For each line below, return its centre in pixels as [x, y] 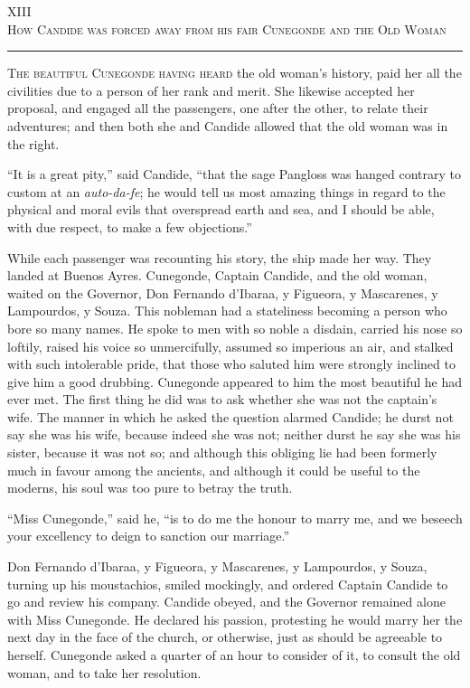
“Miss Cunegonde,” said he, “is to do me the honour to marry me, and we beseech [235, 518]
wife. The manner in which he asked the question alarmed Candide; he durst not [230, 416]
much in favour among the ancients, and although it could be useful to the [214, 470]
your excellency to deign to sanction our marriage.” [149, 536]
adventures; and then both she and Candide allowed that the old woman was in [228, 125]
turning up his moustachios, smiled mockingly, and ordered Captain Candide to [228, 584]
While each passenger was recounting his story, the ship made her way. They [220, 257]
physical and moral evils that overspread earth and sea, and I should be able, [221, 209]
